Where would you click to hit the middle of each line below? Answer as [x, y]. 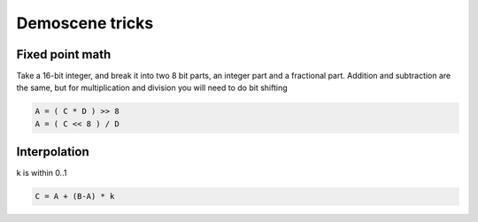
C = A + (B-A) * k [75, 196]
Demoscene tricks [85, 23]
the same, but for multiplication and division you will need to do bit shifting [152, 88]
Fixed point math [64, 54]
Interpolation [53, 152]
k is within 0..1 [42, 173]
